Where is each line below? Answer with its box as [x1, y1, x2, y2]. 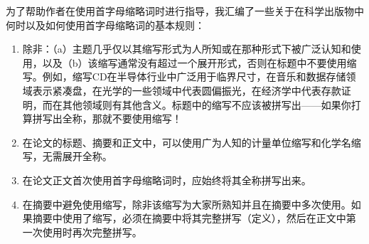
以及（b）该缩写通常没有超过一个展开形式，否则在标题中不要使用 [42, 55, 347, 70]
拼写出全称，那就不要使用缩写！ [32, 111, 182, 126]
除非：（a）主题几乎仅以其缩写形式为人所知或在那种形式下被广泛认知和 [22, 41, 351, 56]
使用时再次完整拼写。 [42, 224, 142, 239]
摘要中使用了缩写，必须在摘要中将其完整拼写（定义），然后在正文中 [32, 211, 346, 226]
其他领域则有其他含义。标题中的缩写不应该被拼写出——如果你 [62, 97, 351, 112]
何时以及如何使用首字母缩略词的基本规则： [6, 17, 205, 32]
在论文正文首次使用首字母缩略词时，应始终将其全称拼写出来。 [22, 172, 311, 187]
